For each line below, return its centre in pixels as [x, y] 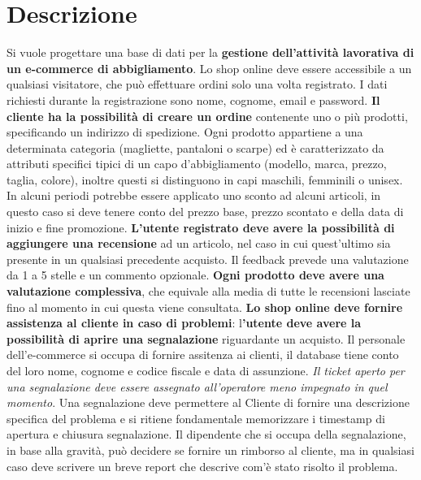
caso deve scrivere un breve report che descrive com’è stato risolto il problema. [202, 466]
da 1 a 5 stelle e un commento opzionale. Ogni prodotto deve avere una [195, 275]
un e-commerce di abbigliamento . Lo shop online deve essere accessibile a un [209, 68]
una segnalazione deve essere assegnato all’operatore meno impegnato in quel [197, 386]
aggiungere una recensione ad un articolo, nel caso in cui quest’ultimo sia [199, 243]
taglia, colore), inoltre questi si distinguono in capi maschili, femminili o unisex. [205, 179]
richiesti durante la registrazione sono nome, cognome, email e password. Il [193, 99]
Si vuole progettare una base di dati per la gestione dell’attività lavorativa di [210, 52]
